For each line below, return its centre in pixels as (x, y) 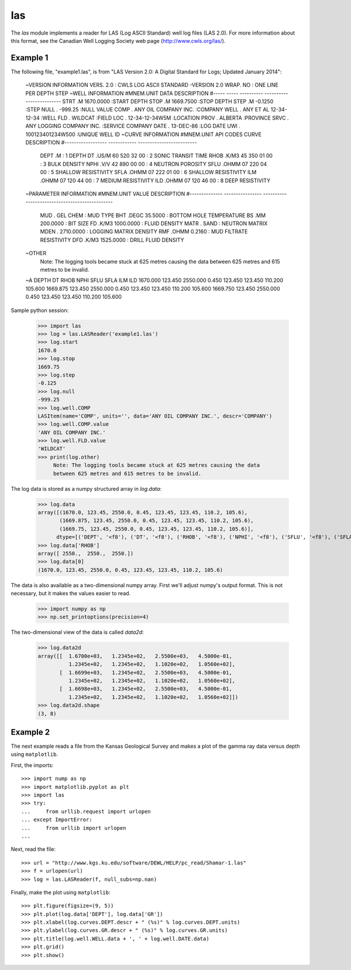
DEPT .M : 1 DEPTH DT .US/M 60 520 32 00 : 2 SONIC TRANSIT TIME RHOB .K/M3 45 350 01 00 (156, 156)
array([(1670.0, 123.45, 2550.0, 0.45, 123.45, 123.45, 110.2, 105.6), (143, 512)
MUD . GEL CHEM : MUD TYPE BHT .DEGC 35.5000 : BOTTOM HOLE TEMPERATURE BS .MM (153, 215)
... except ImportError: (57, 820)
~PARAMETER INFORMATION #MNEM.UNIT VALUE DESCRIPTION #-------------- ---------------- (144, 194)
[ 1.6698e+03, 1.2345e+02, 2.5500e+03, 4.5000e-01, (146, 689)
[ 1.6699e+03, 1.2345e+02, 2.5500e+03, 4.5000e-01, (146, 672)
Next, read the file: (33, 849)
